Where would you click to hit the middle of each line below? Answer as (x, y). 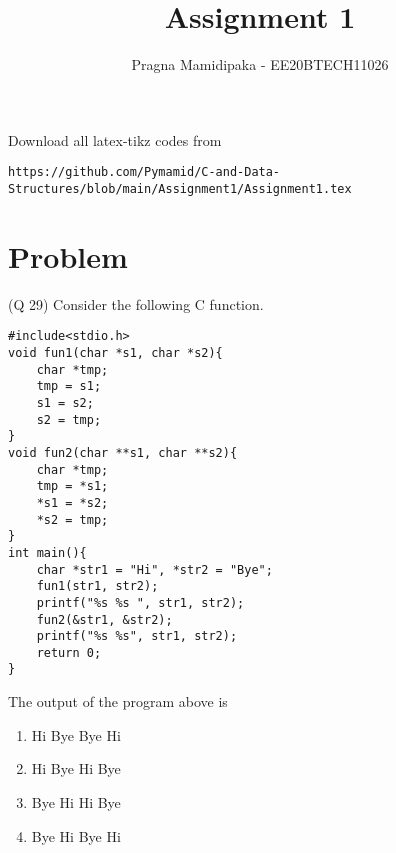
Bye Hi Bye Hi (76, 835)
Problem (68, 255)
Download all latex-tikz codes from (115, 139)
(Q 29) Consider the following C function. (136, 303)
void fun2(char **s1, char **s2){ (123, 452)
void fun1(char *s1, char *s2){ (115, 353)
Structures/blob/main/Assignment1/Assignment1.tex (180, 188)
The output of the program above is (118, 701)
